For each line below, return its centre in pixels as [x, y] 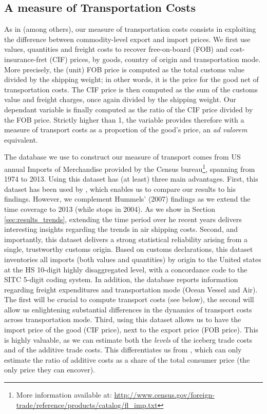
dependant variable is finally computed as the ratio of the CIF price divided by [129, 109]
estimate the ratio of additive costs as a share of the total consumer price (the [127, 359]
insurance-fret [26, 59]
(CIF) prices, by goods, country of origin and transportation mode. [155, 59]
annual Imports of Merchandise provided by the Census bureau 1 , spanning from [130, 168]
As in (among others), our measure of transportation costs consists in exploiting [130, 29]
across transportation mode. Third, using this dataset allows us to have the [123, 319]
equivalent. [21, 139]
